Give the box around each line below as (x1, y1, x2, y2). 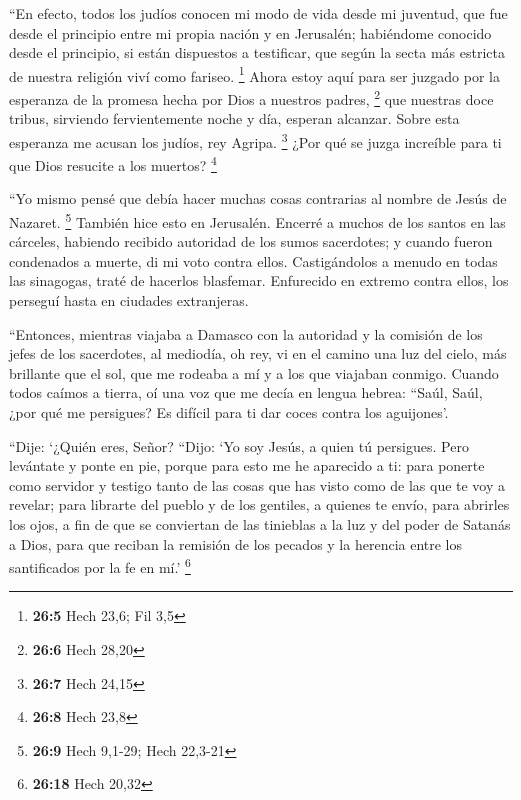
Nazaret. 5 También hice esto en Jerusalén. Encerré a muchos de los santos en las (9, 208, 506, 232)
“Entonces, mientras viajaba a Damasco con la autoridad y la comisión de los (9, 323, 483, 344)
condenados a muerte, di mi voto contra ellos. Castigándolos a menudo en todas (9, 250, 498, 271)
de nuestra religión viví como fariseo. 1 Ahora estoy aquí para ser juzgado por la (9, 62, 500, 86)
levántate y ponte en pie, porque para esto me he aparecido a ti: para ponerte (9, 455, 485, 476)
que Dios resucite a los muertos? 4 (9, 152, 217, 175)
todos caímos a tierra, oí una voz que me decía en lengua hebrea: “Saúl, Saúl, (9, 382, 483, 403)
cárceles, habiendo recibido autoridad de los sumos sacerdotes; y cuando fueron (9, 231, 493, 252)
